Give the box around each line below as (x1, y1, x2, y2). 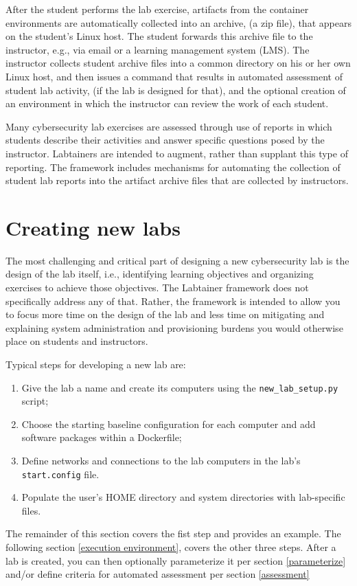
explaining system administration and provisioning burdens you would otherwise (5, 320, 343, 335)
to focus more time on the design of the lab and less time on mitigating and (5, 307, 325, 322)
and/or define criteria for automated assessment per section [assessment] (5, 567, 310, 581)
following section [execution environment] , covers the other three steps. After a (5, 540, 336, 554)
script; (21, 394, 49, 408)
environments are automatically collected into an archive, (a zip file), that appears (5, 15, 352, 30)
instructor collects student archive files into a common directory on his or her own (5, 56, 351, 70)
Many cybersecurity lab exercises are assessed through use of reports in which (5, 119, 332, 133)
